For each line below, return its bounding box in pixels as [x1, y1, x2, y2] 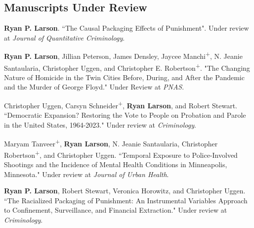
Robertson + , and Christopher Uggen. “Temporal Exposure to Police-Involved [4, 148, 238, 160]
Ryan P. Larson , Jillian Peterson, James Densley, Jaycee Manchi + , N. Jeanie [4, 49, 243, 61]
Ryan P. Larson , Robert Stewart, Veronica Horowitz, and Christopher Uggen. [4, 185, 246, 196]
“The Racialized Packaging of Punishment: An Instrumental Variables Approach [4, 195, 248, 205]
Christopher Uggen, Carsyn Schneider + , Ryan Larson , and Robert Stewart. [4, 99, 237, 110]
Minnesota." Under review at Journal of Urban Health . [4, 169, 169, 179]
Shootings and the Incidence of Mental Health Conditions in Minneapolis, [4, 159, 227, 170]
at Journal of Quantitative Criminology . [4, 32, 125, 43]
